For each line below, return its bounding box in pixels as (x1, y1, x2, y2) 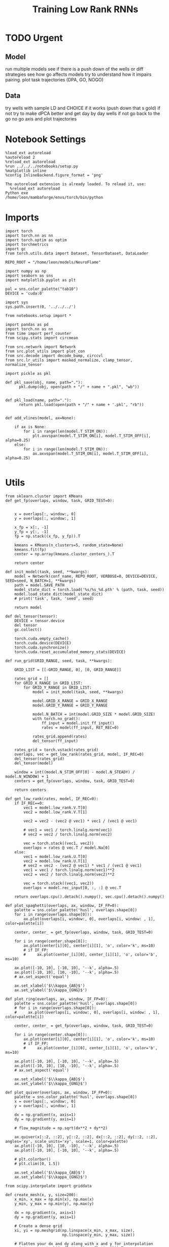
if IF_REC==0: (14, 800, 44, 806)
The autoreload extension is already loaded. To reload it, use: (5, 182, 146, 187)
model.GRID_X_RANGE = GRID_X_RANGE (32, 698, 108, 703)
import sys (5, 300, 28, 305)
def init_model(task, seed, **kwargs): (5, 569, 90, 574)
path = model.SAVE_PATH (14, 582, 65, 588)
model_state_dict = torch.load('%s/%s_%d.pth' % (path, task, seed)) (14, 587, 165, 592)
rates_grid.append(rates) (32, 734, 87, 739)
